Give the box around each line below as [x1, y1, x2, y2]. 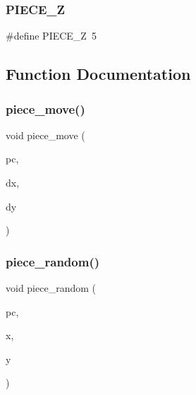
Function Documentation [6, 63, 191, 85]
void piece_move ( [6, 127, 85, 142]
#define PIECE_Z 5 [6, 28, 97, 43]
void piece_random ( [6, 281, 96, 295]
